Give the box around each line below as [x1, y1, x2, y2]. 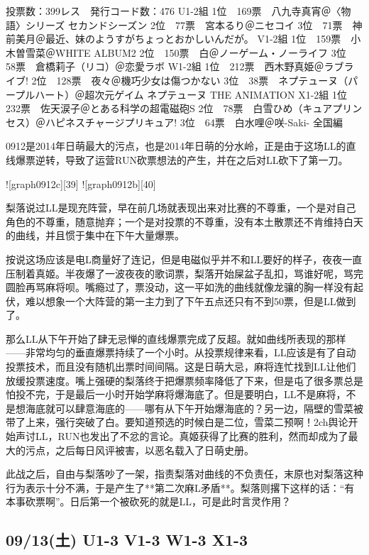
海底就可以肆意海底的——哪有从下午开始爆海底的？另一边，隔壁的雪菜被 [25, 400, 363, 415]
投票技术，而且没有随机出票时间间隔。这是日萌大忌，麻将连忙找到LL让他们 [6, 359, 356, 374]
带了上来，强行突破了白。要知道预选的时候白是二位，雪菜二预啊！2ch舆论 [6, 414, 348, 429]
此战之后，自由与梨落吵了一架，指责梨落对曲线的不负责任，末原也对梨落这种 [6, 466, 363, 481]
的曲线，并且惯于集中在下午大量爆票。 [6, 228, 184, 243]
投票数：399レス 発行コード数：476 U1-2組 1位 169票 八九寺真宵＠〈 [6, 4, 341, 18]
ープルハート [6, 87, 65, 101]
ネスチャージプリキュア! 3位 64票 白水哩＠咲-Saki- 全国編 [65, 114, 343, 129]
